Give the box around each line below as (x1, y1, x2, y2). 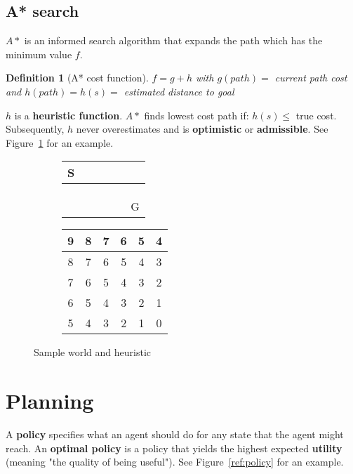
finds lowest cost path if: (144, 107, 249, 122)
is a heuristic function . (14, 107, 123, 122)
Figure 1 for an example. (6, 135, 114, 150)
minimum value (6, 46, 72, 61)
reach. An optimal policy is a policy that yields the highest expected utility (6, 440, 342, 455)
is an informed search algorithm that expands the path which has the (24, 33, 323, 48)
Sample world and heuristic (34, 345, 152, 360)
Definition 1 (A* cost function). (6, 70, 149, 85)
